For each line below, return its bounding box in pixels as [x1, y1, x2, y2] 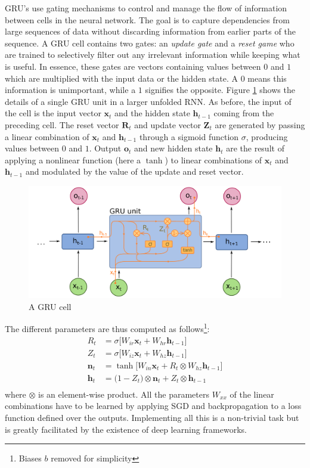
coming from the [213, 107, 274, 119]
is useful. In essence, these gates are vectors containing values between [5, 60, 261, 72]
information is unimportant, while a [5, 83, 136, 96]
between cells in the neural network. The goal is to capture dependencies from [5, 13, 290, 26]
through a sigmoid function [139, 130, 239, 142]
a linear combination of [5, 130, 89, 142]
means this [247, 72, 287, 84]
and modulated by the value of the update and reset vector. [25, 165, 244, 178]
